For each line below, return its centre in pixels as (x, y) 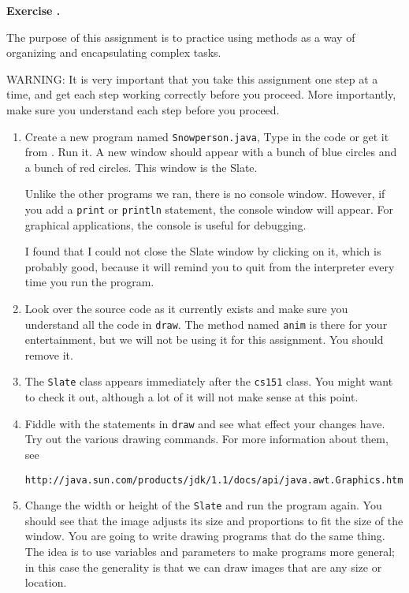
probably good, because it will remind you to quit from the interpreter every (210, 266)
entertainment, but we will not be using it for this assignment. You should (204, 339)
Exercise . (33, 10)
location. (46, 582)
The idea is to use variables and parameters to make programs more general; (210, 552)
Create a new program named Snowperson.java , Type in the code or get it (207, 136)
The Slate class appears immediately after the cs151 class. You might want (209, 381)
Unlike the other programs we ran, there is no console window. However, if (205, 194)
